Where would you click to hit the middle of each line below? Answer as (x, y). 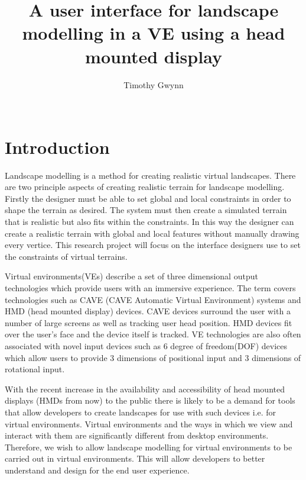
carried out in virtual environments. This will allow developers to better (135, 458)
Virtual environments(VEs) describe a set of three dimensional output (131, 276)
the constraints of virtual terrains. (66, 256)
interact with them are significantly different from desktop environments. (137, 435)
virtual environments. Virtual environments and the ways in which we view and (149, 423)
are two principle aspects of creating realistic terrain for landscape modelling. (145, 187)
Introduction (57, 146)
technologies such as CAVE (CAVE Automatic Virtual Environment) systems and (153, 299)
